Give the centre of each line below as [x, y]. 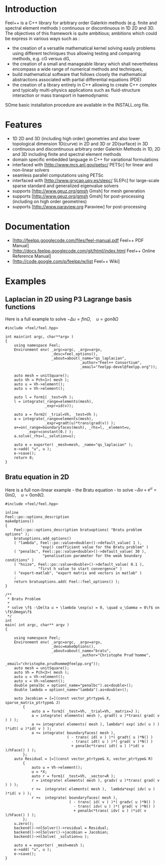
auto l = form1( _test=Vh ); [44, 397]
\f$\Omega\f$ [18, 612]
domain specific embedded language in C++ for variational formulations [85, 159]
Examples [26, 281]
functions [20, 307]
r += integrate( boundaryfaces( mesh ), [75, 798]
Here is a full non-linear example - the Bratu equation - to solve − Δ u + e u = [81, 489]
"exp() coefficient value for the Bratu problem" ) [94, 547]
